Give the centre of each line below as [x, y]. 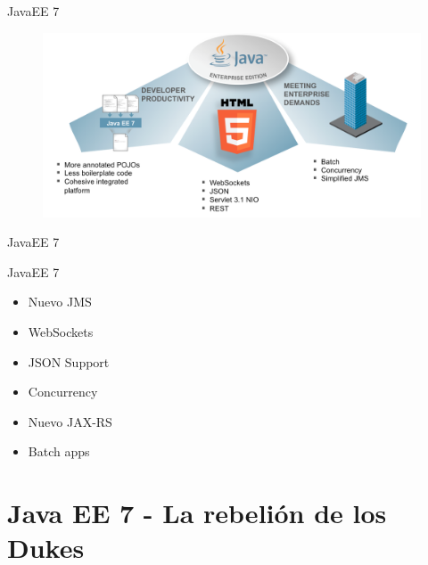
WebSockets [61, 332]
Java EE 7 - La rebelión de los [197, 513]
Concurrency [63, 392]
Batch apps [59, 451]
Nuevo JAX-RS [70, 421]
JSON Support [69, 361]
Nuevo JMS [60, 302]
